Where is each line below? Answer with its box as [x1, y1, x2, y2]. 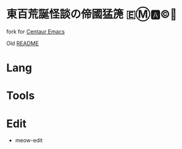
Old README [6, 40, 39, 47]
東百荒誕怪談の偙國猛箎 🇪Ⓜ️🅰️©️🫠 [6, 7, 178, 21]
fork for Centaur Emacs [6, 27, 65, 35]
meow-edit [15, 137, 43, 144]
